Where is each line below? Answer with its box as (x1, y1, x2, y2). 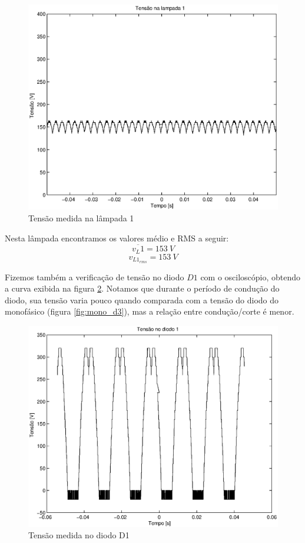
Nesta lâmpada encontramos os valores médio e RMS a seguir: (5, 231, 229, 244)
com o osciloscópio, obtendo (200, 270, 301, 283)
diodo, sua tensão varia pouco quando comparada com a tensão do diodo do (5, 293, 279, 306)
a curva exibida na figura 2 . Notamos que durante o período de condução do (5, 282, 280, 295)
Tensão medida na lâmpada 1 (28, 211, 134, 224)
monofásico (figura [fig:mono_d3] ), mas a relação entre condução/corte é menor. (5, 305, 294, 318)
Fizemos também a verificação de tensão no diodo (5, 270, 184, 283)
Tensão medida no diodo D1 (28, 529, 130, 541)
